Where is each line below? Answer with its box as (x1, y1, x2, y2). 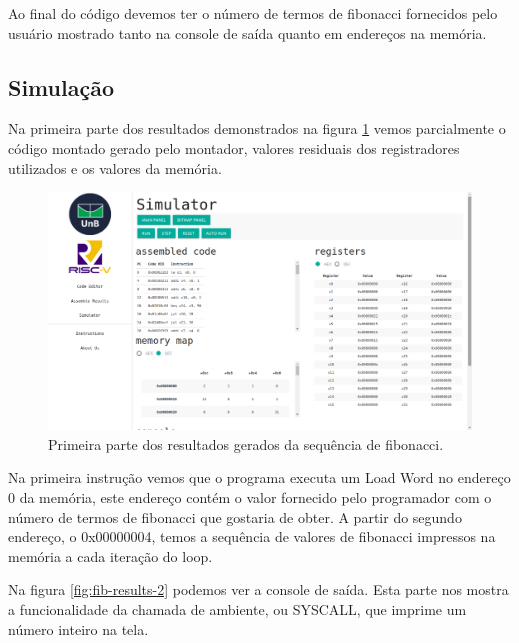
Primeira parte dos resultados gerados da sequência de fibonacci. (48, 433, 444, 454)
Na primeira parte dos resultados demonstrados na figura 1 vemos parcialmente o (8, 118, 506, 139)
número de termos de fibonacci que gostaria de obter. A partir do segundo (8, 506, 462, 527)
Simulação (8, 71, 114, 102)
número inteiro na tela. (8, 618, 149, 639)
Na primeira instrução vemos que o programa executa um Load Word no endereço (8, 467, 511, 488)
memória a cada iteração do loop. (8, 545, 213, 566)
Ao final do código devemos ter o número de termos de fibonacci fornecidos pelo (8, 3, 498, 23)
